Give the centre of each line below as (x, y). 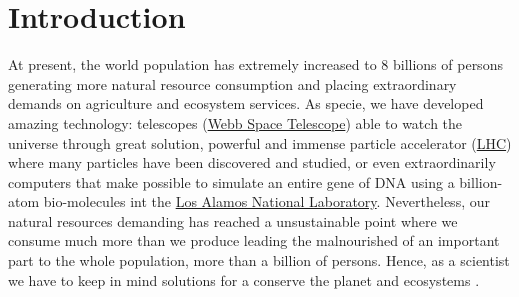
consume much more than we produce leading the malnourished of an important (254, 240)
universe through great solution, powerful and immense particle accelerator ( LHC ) (260, 142)
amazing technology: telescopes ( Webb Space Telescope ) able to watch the (235, 122)
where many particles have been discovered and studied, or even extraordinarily (252, 162)
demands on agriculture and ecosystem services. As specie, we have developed (246, 103)
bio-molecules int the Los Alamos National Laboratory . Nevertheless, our (266, 201)
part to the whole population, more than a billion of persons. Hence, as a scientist (259, 260)
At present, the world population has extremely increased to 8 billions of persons (255, 64)
